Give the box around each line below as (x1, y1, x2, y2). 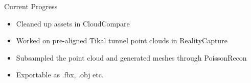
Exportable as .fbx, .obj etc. (16, 69, 104, 80)
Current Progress (4, 1, 58, 11)
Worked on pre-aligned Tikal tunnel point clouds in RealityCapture (16, 35, 227, 46)
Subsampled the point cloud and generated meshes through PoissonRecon (16, 52, 247, 63)
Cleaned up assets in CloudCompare (16, 18, 130, 29)
